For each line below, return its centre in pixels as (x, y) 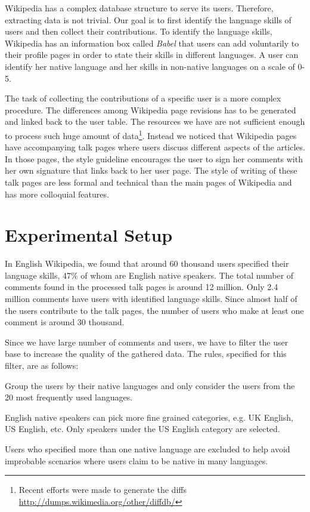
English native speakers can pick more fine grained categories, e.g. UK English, (149, 417)
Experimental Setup (89, 235)
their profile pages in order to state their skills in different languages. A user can (152, 55)
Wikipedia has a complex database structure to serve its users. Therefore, (139, 8)
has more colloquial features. (57, 194)
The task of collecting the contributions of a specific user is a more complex (143, 98)
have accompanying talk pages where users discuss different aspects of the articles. (155, 147)
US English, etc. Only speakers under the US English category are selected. (142, 429)
